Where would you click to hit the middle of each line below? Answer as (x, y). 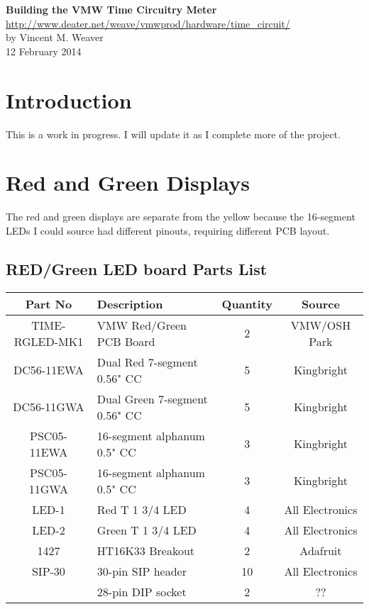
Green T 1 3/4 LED (147, 530)
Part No (49, 303)
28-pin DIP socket (142, 591)
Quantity (247, 303)
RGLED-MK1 (49, 341)
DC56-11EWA (49, 370)
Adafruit (321, 550)
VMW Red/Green (142, 325)
